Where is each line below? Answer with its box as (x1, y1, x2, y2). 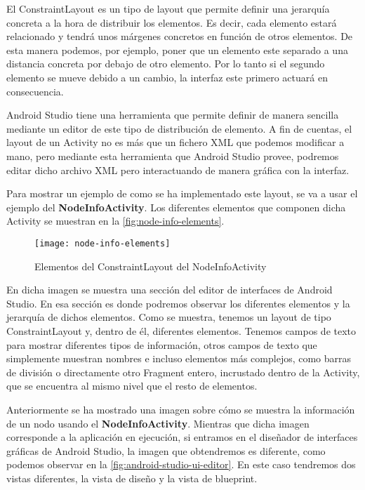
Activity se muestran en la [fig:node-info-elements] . (6, 213, 225, 228)
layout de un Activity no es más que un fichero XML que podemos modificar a (6, 135, 345, 150)
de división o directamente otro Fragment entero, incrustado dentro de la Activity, (6, 364, 360, 379)
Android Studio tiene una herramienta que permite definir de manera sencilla (6, 107, 339, 122)
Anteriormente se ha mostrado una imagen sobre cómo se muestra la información (6, 402, 355, 416)
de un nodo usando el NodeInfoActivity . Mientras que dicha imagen (6, 416, 310, 430)
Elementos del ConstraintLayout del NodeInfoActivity (34, 258, 267, 273)
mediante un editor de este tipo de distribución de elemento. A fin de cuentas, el (6, 121, 352, 135)
